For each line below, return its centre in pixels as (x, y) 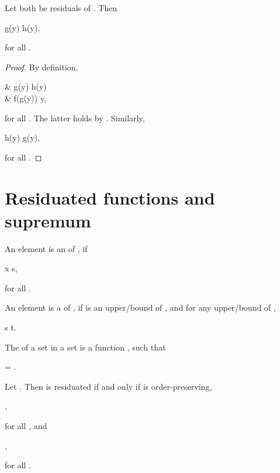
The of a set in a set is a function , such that (85, 347)
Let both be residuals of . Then (61, 8)
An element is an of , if (46, 248)
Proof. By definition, (41, 67)
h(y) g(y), (22, 137)
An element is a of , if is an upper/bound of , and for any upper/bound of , (140, 307)
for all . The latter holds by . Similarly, (75, 118)
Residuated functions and (110, 197)
